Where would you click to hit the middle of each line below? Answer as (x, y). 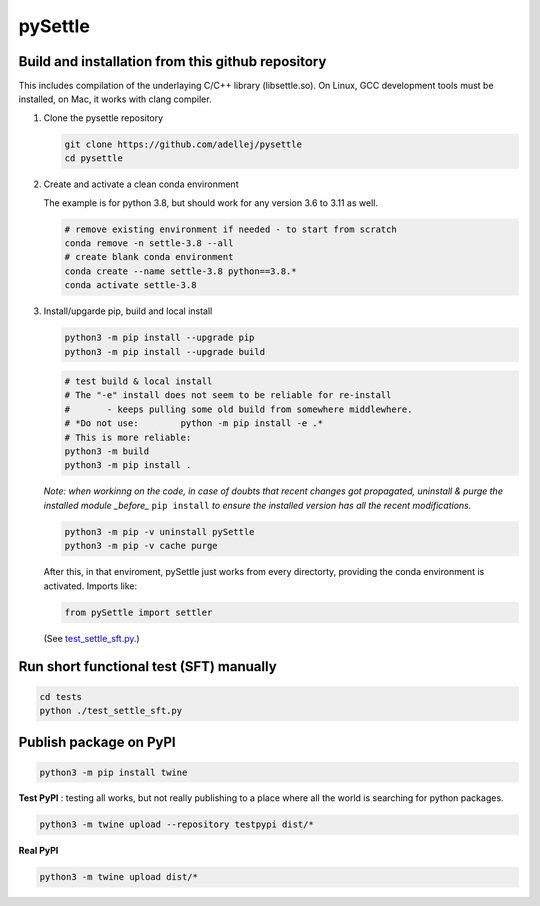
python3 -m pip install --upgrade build (164, 351)
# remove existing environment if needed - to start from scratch (230, 229)
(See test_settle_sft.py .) (91, 638)
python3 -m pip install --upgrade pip (159, 338)
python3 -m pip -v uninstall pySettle (159, 531)
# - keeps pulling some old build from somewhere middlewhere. (238, 409)
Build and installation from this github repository (172, 61)
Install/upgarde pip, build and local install (128, 311)
